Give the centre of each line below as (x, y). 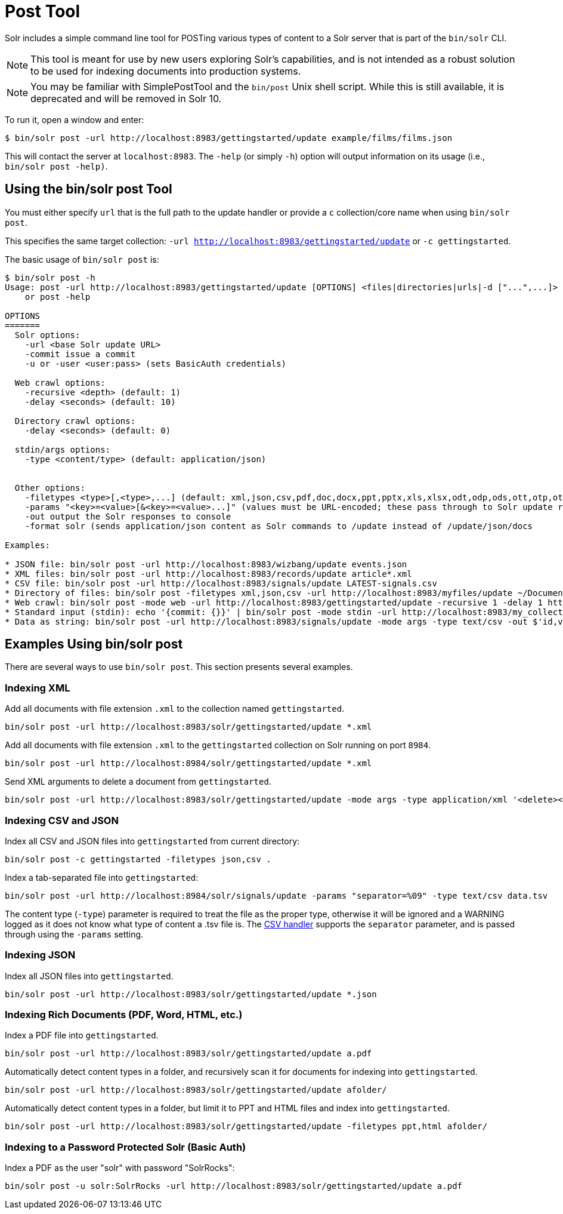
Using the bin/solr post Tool (89, 189)
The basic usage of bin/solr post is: (82, 259)
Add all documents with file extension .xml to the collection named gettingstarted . (175, 709)
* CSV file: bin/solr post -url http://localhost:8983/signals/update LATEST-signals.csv (221, 583)
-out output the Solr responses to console (128, 516)
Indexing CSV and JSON (62, 820)
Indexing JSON (40, 955)
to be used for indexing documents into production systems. (166, 71)
